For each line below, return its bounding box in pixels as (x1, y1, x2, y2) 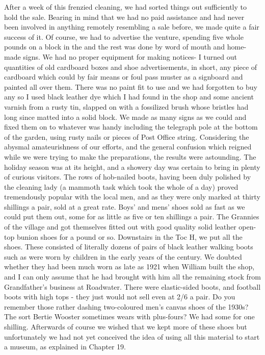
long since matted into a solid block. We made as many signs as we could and (4, 111, 247, 122)
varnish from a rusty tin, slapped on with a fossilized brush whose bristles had (4, 101, 249, 112)
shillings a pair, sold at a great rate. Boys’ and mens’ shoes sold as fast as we (4, 201, 245, 212)
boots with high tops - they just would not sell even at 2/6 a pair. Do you (4, 291, 235, 302)
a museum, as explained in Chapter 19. (4, 341, 126, 352)
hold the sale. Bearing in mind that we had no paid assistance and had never (4, 11, 245, 22)
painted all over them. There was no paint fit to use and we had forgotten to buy (4, 81, 257, 92)
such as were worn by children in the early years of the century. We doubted (4, 251, 242, 262)
